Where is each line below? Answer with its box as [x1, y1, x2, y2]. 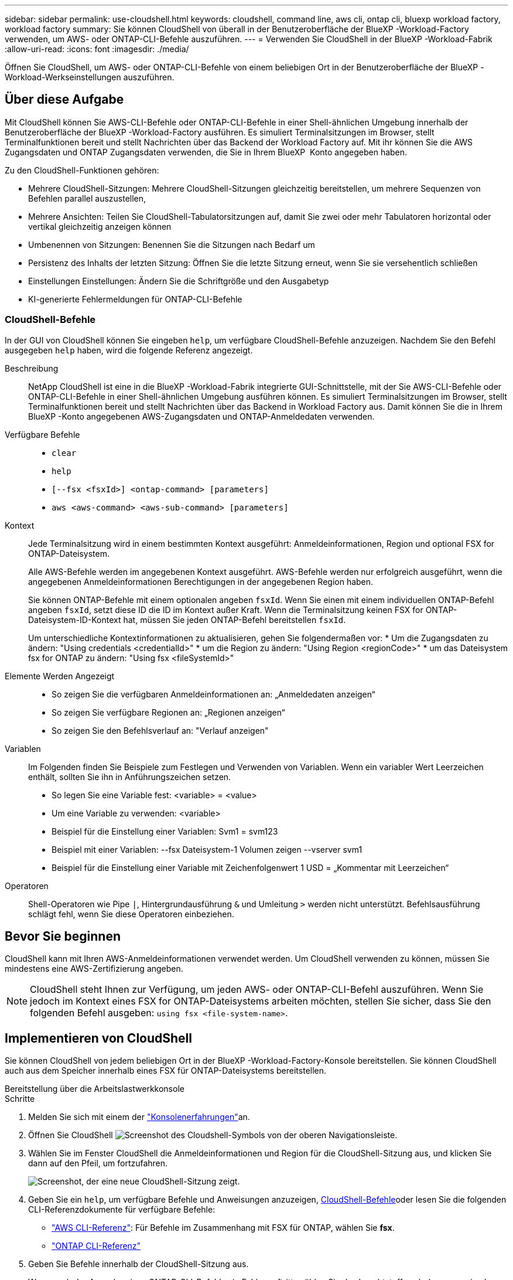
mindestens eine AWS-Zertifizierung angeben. [5, 964, 183, 974]
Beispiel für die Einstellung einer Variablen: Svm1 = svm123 [52, 826, 278, 836]
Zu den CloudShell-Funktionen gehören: [5, 165, 159, 175]
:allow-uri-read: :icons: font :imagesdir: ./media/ [5, 44, 189, 54]
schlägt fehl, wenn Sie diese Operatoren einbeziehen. [28, 908, 234, 919]
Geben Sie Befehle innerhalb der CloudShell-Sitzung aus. [28, 1259, 249, 1269]
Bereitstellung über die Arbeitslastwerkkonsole [5, 1084, 184, 1094]
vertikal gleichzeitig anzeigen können [28, 221, 172, 232]
